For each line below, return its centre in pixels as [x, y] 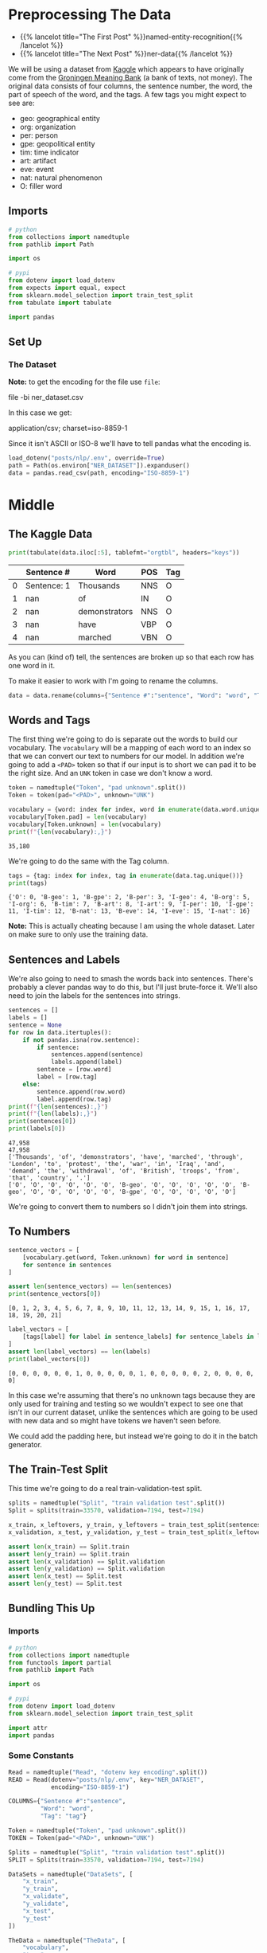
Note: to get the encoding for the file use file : [84, 382]
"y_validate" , [46, 1904]
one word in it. [32, 665]
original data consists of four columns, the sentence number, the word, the [130, 86]
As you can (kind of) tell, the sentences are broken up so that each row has [131, 657]
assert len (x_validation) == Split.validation [87, 1562]
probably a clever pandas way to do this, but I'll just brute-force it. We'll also [133, 987]
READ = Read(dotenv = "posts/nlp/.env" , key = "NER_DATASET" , [106, 1779]
